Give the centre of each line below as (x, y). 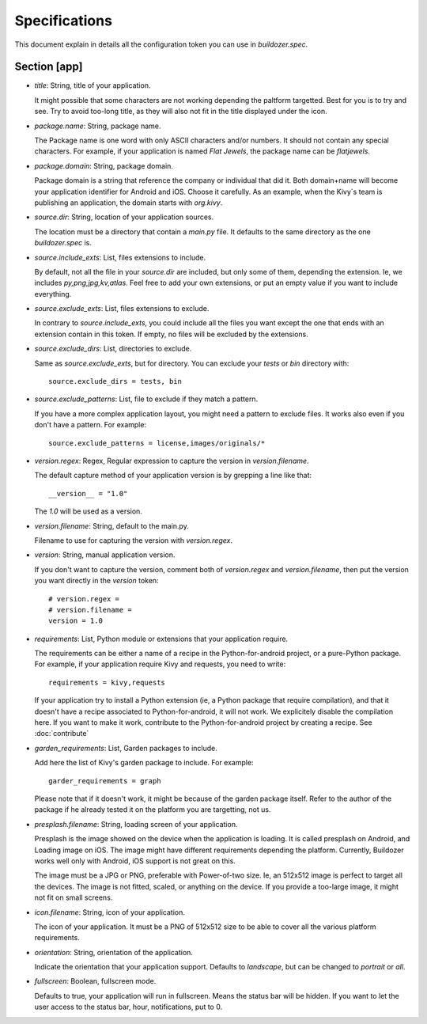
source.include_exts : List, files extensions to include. (120, 257)
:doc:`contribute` (62, 734)
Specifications (63, 21)
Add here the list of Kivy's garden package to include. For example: (144, 763)
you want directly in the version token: (96, 581)
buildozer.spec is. (63, 243)
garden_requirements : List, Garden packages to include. (126, 748)
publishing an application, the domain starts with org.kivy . (128, 203)
